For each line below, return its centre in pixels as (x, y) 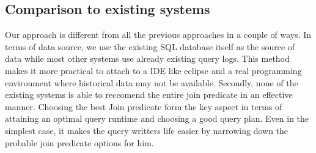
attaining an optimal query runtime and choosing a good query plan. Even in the (157, 118)
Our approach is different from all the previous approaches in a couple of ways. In (158, 35)
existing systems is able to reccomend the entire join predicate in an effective (149, 95)
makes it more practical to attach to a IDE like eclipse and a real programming (153, 70)
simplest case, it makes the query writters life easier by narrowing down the (147, 130)
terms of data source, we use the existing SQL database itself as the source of (150, 46)
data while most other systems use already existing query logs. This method (147, 58)
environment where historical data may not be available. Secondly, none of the (152, 82)
